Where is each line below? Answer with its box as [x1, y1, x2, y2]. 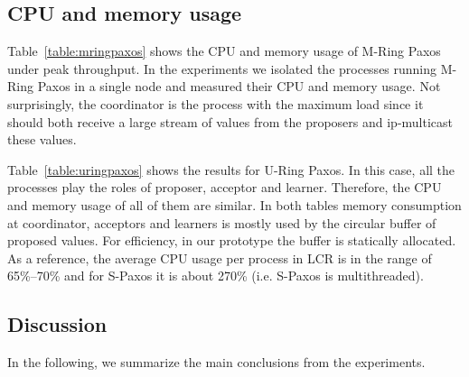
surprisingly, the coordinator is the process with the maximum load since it [7, 94, 424, 113]
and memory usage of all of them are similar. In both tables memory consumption [7, 195, 462, 214]
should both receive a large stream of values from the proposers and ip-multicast [7, 112, 454, 131]
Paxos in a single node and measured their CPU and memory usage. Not [37, 77, 441, 96]
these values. [7, 130, 77, 149]
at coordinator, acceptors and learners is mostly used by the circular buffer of [7, 213, 436, 232]
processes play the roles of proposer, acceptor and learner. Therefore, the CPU [7, 178, 442, 197]
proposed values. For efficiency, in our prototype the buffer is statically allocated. [7, 231, 456, 250]
